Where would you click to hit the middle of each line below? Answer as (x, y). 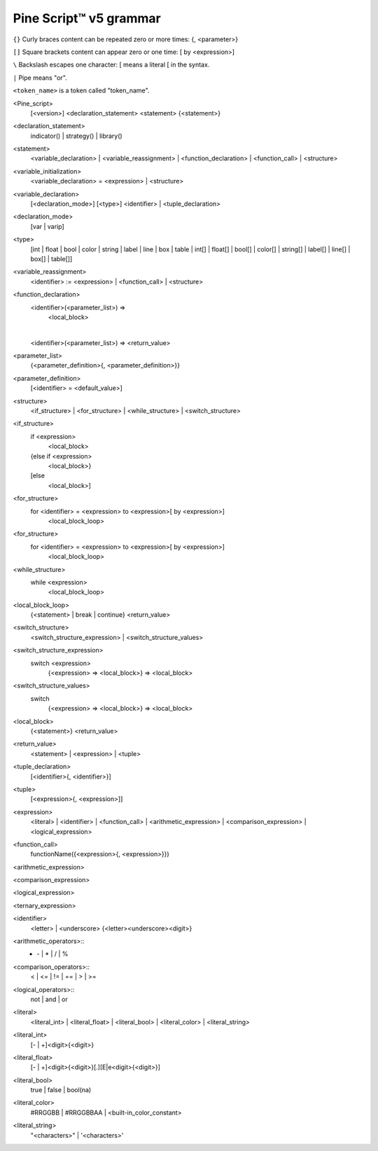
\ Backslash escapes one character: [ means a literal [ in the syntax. (111, 65)
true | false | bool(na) (61, 1090)
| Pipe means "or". (40, 78)
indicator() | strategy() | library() (76, 136)
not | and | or (49, 999)
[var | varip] (47, 226)
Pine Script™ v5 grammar (87, 18)
